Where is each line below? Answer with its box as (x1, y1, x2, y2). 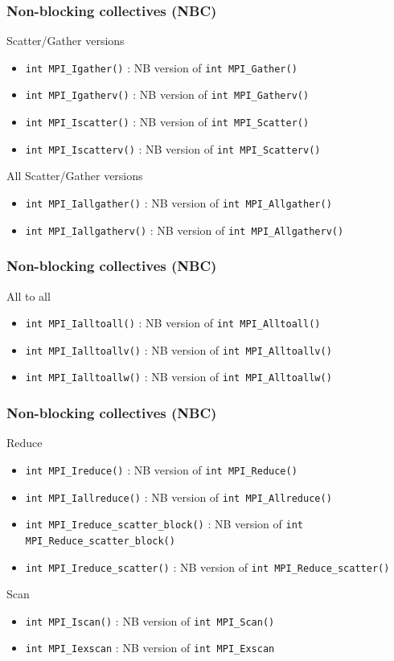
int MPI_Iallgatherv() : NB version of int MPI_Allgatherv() (25, 221, 344, 238)
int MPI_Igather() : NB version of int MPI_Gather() (25, 59, 298, 76)
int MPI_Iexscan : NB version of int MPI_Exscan (25, 639, 275, 656)
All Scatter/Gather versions (6, 167, 143, 184)
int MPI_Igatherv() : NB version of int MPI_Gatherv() (25, 86, 310, 103)
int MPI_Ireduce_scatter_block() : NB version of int (25, 515, 303, 532)
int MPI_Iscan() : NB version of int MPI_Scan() (25, 612, 275, 629)
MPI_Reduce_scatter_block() (25, 535, 175, 547)
